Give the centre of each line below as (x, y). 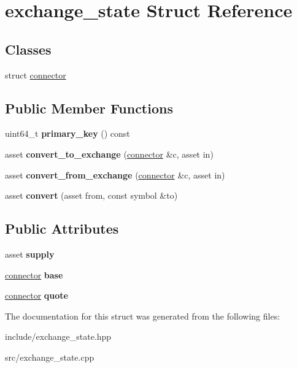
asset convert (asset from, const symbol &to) (91, 195)
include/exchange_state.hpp (58, 336)
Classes (28, 49)
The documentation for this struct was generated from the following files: (143, 316)
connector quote (37, 295)
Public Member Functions (89, 108)
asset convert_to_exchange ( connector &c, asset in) (109, 154)
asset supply (30, 254)
